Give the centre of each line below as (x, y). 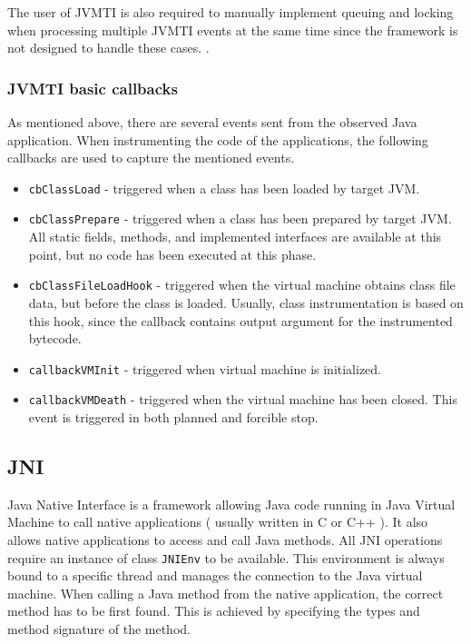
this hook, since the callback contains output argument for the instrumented (240, 320)
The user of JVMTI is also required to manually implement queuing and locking (231, 12)
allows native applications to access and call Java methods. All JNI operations (225, 540)
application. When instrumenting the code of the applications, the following (218, 139)
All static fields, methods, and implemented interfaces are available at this (235, 237)
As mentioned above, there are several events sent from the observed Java (212, 122)
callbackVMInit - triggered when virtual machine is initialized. (205, 368)
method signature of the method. (99, 629)
